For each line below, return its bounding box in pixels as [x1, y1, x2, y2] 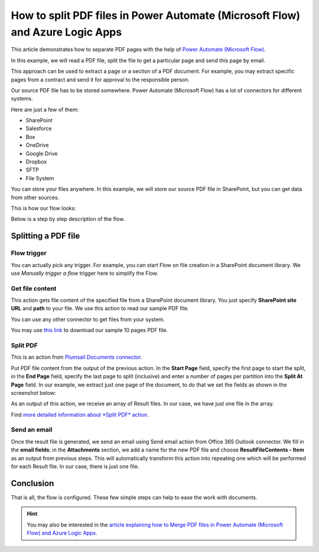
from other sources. [11, 194, 60, 201]
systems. [11, 95, 33, 102]
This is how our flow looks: [11, 204, 76, 212]
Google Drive [25, 150, 58, 157]
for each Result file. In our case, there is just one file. [11, 463, 139, 470]
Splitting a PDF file [11, 231, 80, 241]
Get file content [11, 284, 57, 293]
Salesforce [25, 125, 53, 132]
